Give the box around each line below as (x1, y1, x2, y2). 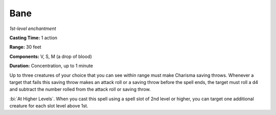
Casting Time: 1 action (9, 35, 58, 41)
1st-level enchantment (9, 25, 56, 32)
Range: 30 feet (9, 44, 41, 50)
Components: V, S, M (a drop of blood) (9, 53, 92, 60)
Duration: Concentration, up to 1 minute (9, 63, 93, 69)
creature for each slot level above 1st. (9, 103, 88, 109)
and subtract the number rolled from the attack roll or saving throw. (9, 87, 151, 93)
